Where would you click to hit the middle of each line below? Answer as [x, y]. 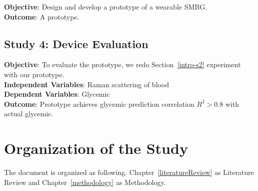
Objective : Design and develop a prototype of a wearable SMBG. [106, 7]
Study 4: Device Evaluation [76, 43]
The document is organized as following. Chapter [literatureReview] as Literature [129, 172]
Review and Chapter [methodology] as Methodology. [85, 182]
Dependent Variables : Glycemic [57, 94]
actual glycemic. [29, 114]
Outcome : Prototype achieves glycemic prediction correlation [99, 104]
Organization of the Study [96, 148]
